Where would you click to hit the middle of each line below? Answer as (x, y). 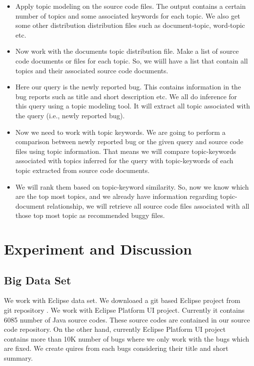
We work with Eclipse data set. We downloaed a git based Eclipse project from (122, 300)
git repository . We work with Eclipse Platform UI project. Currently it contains (124, 310)
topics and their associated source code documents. (92, 70)
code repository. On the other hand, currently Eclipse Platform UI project (115, 329)
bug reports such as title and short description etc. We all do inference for (126, 96)
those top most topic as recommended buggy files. (90, 215)
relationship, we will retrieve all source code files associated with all (148, 205)
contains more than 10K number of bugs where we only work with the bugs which (127, 338)
